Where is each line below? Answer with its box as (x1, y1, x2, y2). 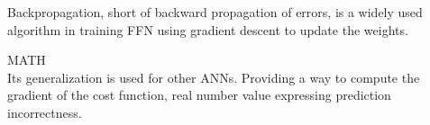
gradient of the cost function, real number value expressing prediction (7, 85, 391, 104)
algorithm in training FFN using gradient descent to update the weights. (7, 20, 408, 39)
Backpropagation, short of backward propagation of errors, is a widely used (7, 3, 423, 21)
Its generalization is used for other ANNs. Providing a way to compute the (7, 67, 420, 86)
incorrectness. (7, 103, 82, 121)
